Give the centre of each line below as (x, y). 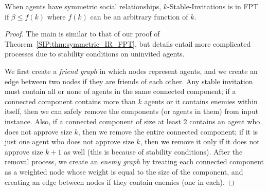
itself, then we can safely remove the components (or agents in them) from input (132, 111)
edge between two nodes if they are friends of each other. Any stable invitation (129, 81)
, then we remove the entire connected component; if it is (168, 131)
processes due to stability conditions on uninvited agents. (95, 54)
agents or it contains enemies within (201, 101)
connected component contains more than (70, 101)
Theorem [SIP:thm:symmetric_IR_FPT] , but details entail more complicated (128, 43)
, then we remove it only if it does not (200, 141)
